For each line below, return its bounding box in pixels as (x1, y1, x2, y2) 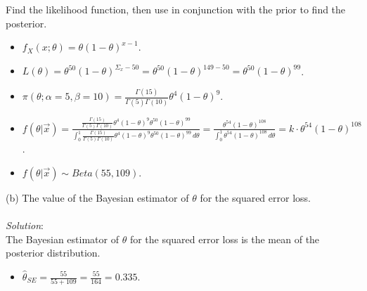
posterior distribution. (6, 245, 101, 260)
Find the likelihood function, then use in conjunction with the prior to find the (6, 2, 346, 16)
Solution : (6, 218, 44, 233)
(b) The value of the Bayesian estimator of (6, 190, 189, 205)
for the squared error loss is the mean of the (129, 231, 320, 246)
